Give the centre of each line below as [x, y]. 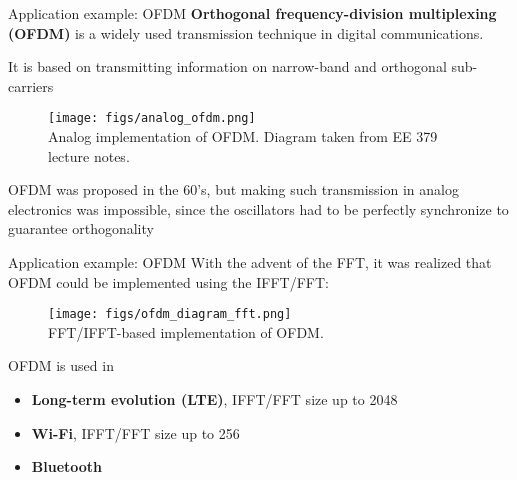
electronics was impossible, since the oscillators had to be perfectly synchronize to [258, 208]
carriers [31, 85]
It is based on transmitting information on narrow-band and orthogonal [227, 66]
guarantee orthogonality [81, 228]
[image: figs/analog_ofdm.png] [152, 118]
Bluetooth [67, 466]
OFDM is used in [61, 365]
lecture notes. [89, 155]
